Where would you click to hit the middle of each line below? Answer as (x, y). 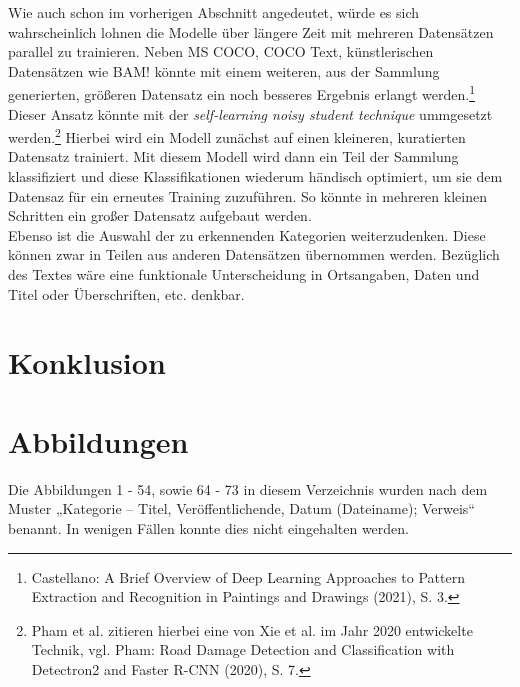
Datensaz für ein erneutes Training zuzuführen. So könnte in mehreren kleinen (247, 195)
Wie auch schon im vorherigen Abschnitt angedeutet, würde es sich (214, 12)
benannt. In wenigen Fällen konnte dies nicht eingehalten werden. (208, 527)
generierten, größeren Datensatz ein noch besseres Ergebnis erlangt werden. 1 (241, 93)
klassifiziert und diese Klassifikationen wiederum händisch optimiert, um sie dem (255, 176)
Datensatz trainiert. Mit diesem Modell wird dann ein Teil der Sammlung (233, 156)
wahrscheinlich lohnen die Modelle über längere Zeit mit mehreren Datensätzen (251, 31)
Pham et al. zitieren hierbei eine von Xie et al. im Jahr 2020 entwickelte (252, 629)
